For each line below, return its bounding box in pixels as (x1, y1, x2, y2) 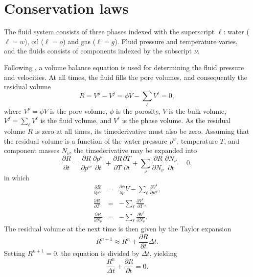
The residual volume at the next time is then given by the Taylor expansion (4, 224, 231, 234)
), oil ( (24, 36, 44, 46)
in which (4, 172, 29, 182)
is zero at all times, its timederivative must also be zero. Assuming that (35, 126, 250, 136)
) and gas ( (63, 36, 96, 46)
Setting (4, 248, 25, 258)
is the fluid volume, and (40, 115, 112, 126)
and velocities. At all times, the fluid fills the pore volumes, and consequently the (4, 72, 248, 82)
